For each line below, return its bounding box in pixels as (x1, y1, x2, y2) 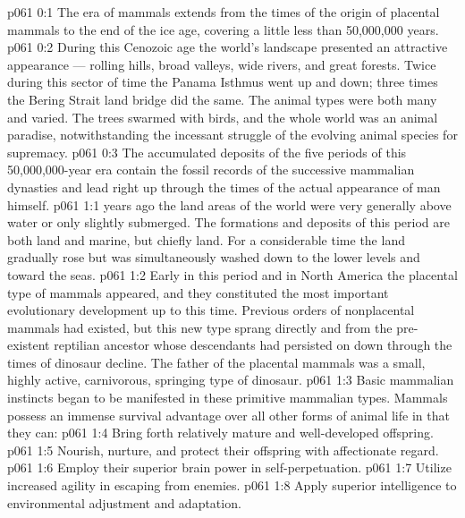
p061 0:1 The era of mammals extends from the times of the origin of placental (7, 3, 440, 21)
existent (7, 335, 50, 354)
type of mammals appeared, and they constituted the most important (7, 283, 389, 301)
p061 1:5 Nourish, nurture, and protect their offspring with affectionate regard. (7, 440, 439, 459)
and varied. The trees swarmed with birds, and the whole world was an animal (7, 107, 438, 126)
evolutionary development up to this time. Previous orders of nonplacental (7, 301, 415, 319)
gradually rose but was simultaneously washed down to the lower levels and (7, 248, 420, 267)
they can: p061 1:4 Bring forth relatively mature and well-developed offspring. (7, 423, 434, 442)
